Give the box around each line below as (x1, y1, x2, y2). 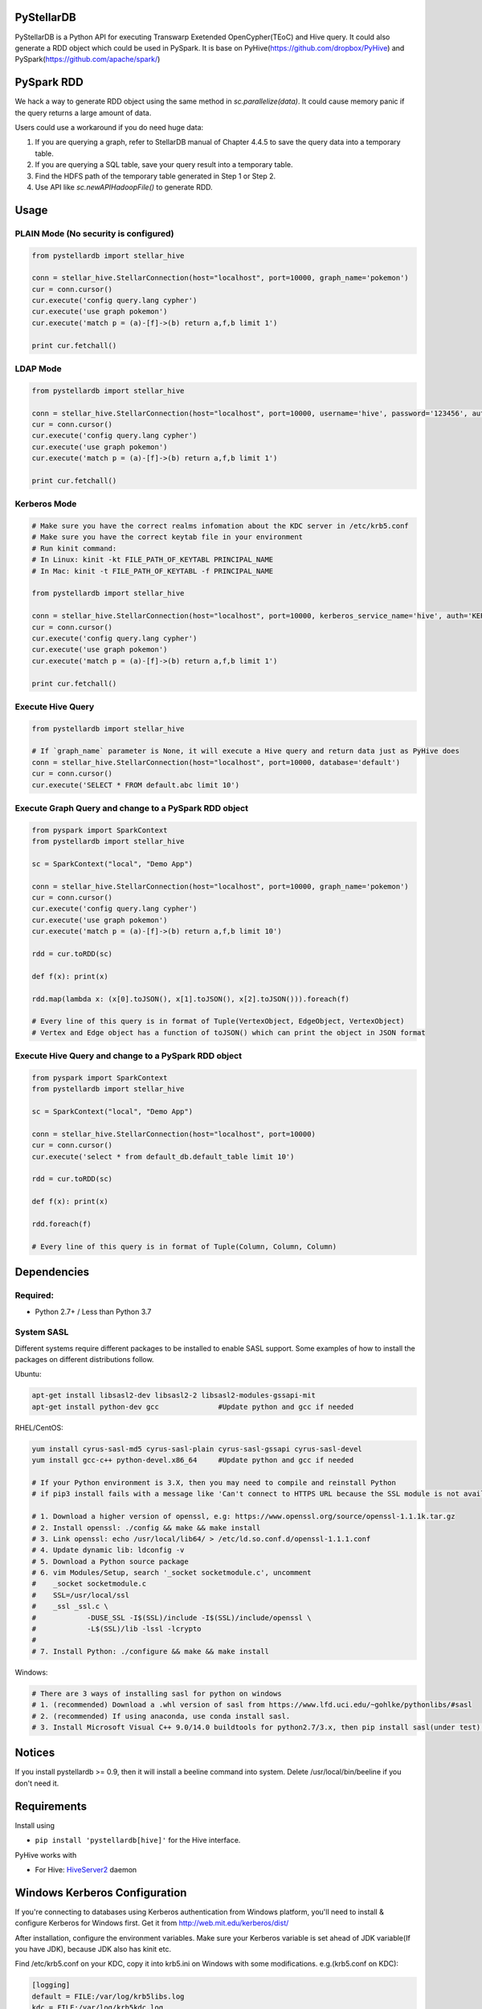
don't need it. (14, 1778, 59, 1788)
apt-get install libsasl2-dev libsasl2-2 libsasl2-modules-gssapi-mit (31, 1391, 317, 1400)
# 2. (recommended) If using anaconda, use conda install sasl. (31, 1712, 291, 1721)
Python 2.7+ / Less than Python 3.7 (35, 1307, 152, 1316)
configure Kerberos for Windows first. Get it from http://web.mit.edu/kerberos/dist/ (14, 1918, 289, 1928)
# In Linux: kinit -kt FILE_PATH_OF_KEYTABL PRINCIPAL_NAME (31, 555, 274, 564)
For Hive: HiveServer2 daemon (35, 1864, 137, 1874)
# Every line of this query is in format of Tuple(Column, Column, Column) (31, 1242, 337, 1251)
